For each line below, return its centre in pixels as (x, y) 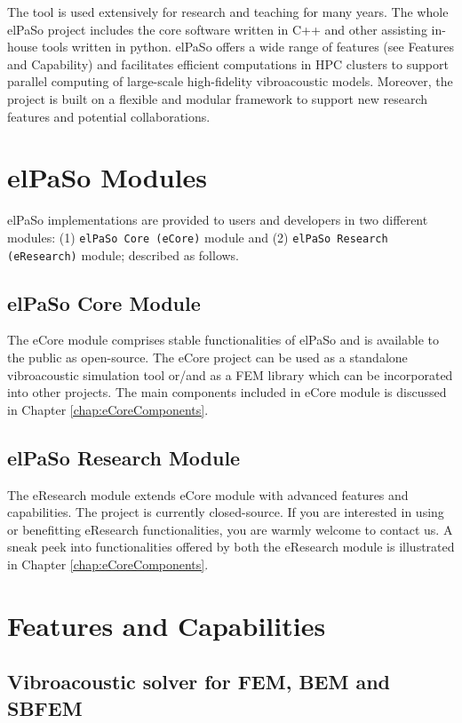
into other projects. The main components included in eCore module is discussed (227, 392)
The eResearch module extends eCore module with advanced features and (208, 494)
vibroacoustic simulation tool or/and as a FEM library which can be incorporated (230, 374)
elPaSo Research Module (124, 457)
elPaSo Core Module (104, 302)
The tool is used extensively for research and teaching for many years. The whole (228, 12)
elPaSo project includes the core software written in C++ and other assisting (217, 29)
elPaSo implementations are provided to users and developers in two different (218, 220)
